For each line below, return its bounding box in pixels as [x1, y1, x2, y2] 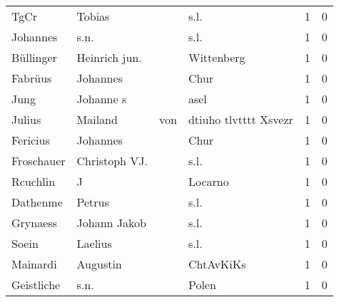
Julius [11, 111, 41, 127]
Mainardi [11, 256, 57, 272]
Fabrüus [11, 70, 52, 86]
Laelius [76, 235, 112, 251]
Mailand [76, 111, 118, 127]
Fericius [11, 132, 50, 148]
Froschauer [11, 152, 66, 169]
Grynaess [11, 214, 57, 231]
